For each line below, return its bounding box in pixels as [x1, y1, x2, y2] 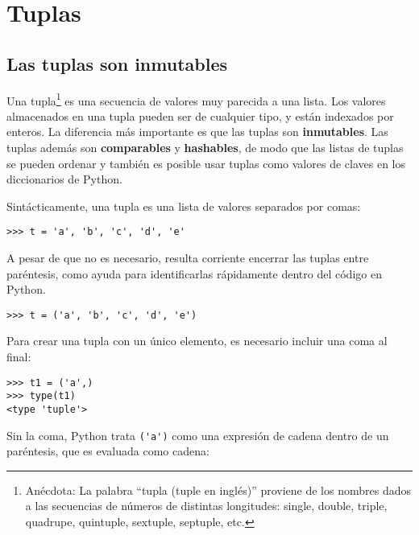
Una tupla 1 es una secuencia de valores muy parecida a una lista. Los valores [6, 89, 386, 109]
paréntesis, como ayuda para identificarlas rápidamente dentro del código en [6, 265, 382, 282]
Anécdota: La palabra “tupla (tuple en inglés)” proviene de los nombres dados [25, 481, 411, 498]
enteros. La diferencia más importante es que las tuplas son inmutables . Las [6, 123, 388, 140]
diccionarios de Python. [6, 171, 122, 187]
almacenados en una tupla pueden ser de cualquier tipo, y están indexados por [6, 107, 394, 124]
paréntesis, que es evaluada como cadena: [6, 442, 209, 459]
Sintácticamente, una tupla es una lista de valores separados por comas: [6, 197, 361, 214]
